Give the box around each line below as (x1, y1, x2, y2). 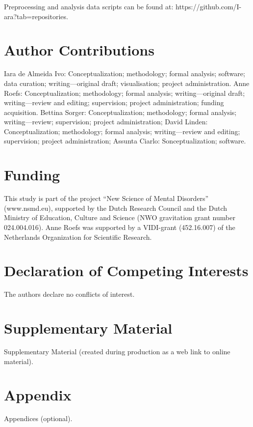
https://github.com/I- (176, 1, 242, 11)
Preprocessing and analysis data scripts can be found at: (4, 1, 174, 11)
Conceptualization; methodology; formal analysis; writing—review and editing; (4, 126, 240, 136)
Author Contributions (4, 40, 154, 60)
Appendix (4, 385, 72, 405)
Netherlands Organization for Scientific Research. (4, 231, 152, 242)
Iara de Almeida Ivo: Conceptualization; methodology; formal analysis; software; (4, 68, 245, 79)
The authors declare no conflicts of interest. (4, 289, 135, 299)
